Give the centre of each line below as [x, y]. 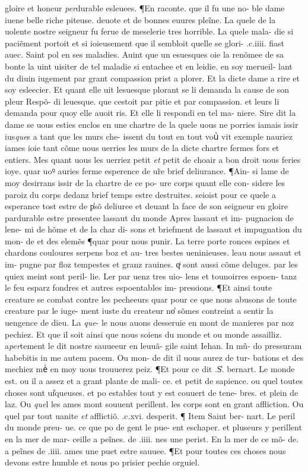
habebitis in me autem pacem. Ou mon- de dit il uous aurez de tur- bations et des [154, 357]
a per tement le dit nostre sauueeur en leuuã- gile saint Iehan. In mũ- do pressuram [153, 346]
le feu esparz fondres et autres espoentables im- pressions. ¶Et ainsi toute [139, 287]
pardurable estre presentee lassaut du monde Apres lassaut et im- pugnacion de [149, 217]
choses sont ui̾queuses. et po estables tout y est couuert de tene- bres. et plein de [152, 392]
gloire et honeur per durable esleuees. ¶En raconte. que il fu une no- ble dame [145, 8]
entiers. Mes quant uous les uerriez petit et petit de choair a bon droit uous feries [153, 159]
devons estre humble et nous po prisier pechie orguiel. [102, 462]
